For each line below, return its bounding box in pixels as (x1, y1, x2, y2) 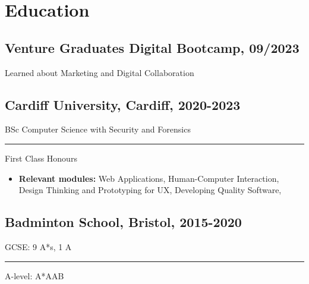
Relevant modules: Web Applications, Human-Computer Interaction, (18, 172, 279, 184)
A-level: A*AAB (5, 269, 64, 282)
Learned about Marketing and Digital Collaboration (5, 66, 194, 78)
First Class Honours (5, 152, 77, 164)
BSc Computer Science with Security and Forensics (5, 123, 191, 135)
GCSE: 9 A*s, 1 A (5, 240, 72, 253)
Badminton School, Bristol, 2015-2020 (5, 213, 242, 231)
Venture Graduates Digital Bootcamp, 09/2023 (5, 38, 299, 56)
